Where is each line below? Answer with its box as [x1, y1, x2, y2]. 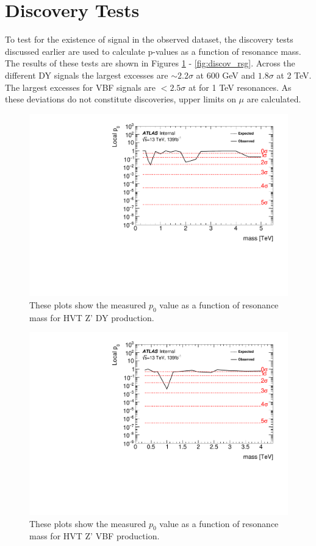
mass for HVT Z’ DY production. [29, 311, 154, 324]
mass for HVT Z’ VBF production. [29, 530, 160, 542]
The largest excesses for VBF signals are [5, 80, 156, 93]
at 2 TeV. [276, 68, 312, 81]
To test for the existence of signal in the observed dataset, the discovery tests [5, 33, 293, 46]
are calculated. [246, 93, 301, 105]
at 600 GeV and [196, 68, 256, 81]
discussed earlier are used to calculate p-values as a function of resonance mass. [5, 44, 301, 57]
